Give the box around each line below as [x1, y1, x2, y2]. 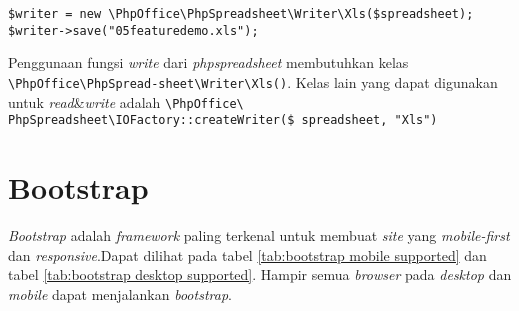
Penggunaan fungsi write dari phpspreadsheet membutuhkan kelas [8, 52, 409, 73]
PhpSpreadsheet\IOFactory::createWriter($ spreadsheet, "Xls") [8, 113, 438, 128]
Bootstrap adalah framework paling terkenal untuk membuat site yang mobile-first [8, 225, 510, 245]
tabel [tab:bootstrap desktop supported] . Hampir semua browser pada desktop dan [8, 264, 512, 285]
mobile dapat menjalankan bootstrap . [8, 283, 232, 304]
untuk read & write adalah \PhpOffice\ [8, 91, 244, 112]
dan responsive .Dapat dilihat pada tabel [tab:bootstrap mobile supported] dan [8, 244, 487, 265]
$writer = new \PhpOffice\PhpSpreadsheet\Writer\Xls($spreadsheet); [8, 7, 474, 21]
